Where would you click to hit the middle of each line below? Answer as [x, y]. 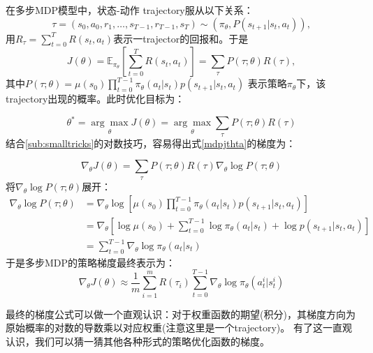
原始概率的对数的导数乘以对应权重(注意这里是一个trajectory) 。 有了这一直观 [179, 328]
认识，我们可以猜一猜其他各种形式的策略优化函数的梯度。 [138, 341]
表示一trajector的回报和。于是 [181, 38]
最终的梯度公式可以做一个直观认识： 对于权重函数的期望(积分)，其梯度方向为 [181, 314]
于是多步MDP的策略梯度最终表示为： [91, 262]
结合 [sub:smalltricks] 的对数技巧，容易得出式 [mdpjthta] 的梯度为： [151, 143]
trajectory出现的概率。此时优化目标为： [95, 99]
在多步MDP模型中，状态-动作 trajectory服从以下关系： [130, 10]
